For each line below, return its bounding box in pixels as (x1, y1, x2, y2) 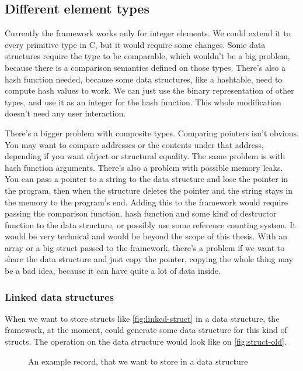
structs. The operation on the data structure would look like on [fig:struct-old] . (5, 335, 287, 348)
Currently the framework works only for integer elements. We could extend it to (5, 27, 291, 39)
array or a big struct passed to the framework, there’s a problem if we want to (5, 241, 285, 253)
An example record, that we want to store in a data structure (28, 355, 248, 367)
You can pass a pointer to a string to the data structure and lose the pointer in (5, 173, 288, 185)
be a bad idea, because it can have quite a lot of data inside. (5, 264, 221, 277)
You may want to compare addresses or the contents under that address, (5, 138, 264, 150)
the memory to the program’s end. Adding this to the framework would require (5, 195, 288, 208)
